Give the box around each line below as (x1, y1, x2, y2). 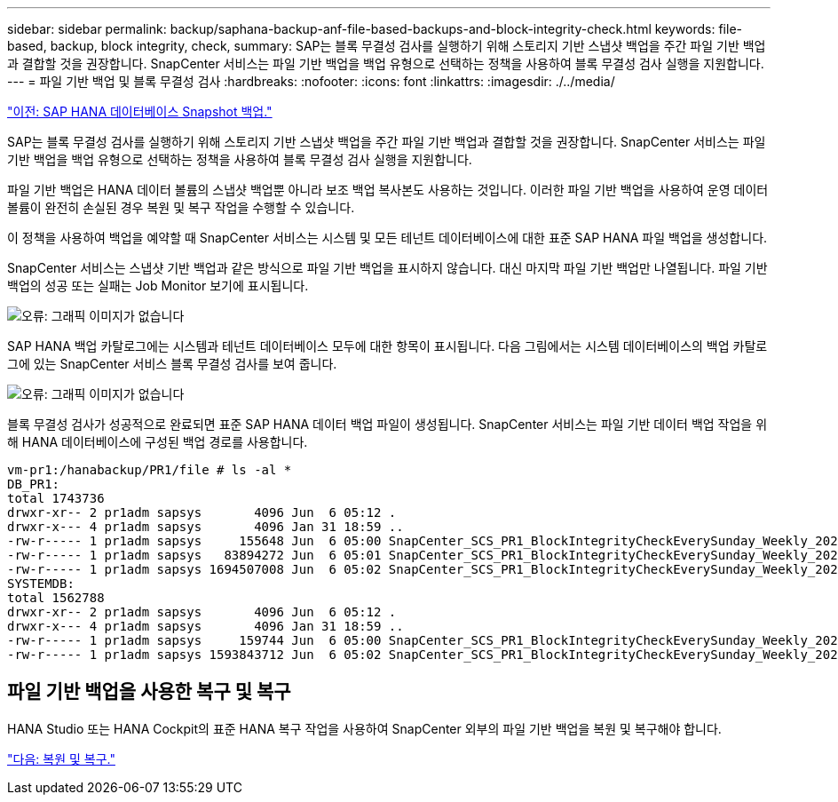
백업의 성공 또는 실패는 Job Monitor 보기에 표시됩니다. (7, 278, 309, 293)
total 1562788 (7, 591, 105, 605)
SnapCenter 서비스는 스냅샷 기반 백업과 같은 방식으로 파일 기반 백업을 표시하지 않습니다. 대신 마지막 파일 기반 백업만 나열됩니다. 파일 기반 (7, 260, 768, 275)
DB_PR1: (7, 477, 60, 491)
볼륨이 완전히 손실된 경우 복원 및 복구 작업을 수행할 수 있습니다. (7, 200, 355, 215)
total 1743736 (7, 491, 105, 505)
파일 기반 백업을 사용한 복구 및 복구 (7, 680, 291, 703)
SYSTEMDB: (7, 576, 75, 591)
